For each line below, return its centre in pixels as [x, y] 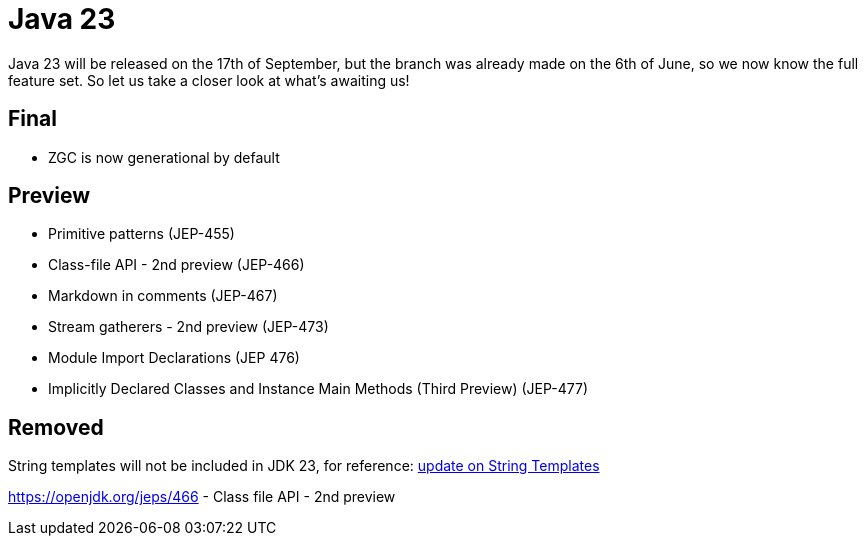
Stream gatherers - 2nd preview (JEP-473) [188, 327]
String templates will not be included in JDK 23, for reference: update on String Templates [304, 466]
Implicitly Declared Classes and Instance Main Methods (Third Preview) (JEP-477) [318, 389]
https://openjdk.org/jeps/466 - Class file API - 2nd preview [202, 497]
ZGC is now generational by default [164, 157]
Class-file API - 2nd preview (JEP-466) [176, 265]
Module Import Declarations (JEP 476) [174, 358]
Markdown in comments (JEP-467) [163, 296]
